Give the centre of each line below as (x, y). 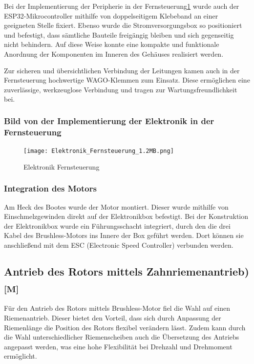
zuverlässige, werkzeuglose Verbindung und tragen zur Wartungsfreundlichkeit (121, 89)
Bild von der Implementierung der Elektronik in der (109, 120)
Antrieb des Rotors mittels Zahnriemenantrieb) (127, 271)
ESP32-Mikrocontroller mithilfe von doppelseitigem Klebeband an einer (111, 15)
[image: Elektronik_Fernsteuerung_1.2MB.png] (99, 151)
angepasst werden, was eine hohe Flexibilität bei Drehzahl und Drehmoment (118, 346)
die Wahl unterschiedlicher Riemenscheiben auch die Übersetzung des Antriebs (122, 337)
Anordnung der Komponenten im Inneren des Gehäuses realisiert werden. (114, 54)
